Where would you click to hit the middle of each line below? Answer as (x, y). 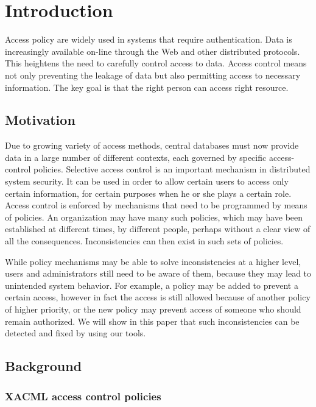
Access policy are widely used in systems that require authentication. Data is (149, 39)
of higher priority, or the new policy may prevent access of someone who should (153, 309)
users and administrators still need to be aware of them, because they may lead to (158, 273)
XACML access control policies (83, 396)
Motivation (40, 120)
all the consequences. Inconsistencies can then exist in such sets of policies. (144, 241)
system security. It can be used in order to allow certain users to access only (147, 181)
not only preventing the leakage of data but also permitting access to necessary (153, 75)
